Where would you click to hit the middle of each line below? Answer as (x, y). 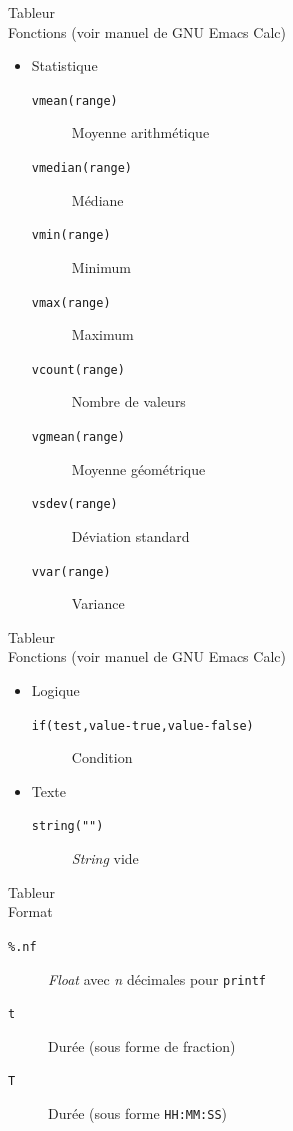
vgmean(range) (78, 437)
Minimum (101, 266)
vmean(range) (74, 100)
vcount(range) (78, 369)
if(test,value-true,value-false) (142, 725)
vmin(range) (71, 235)
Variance (98, 603)
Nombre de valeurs (128, 401)
